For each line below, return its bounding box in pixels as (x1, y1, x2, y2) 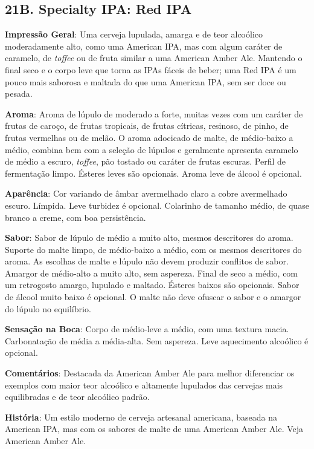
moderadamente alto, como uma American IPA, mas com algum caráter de (5, 39, 283, 52)
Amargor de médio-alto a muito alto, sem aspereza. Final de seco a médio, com (5, 266, 298, 279)
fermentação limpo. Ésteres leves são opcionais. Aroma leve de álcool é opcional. (5, 166, 302, 179)
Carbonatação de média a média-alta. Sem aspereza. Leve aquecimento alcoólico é (5, 334, 309, 347)
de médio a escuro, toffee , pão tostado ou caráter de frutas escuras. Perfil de (5, 155, 286, 168)
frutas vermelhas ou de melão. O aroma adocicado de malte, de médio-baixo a (5, 131, 293, 143)
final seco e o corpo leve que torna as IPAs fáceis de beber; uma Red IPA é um (5, 63, 296, 76)
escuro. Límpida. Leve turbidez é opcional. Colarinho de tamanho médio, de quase (5, 198, 309, 211)
